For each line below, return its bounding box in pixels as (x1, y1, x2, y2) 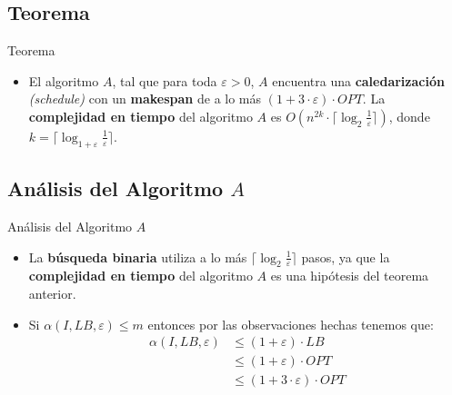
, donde (388, 106, 430, 125)
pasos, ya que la (301, 247, 390, 266)
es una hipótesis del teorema (270, 266, 429, 285)
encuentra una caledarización (272, 71, 445, 90)
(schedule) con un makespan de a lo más (28, 89, 262, 108)
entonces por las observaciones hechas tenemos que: (147, 314, 434, 333)
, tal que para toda (112, 71, 217, 90)
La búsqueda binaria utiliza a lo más (28, 247, 247, 266)
